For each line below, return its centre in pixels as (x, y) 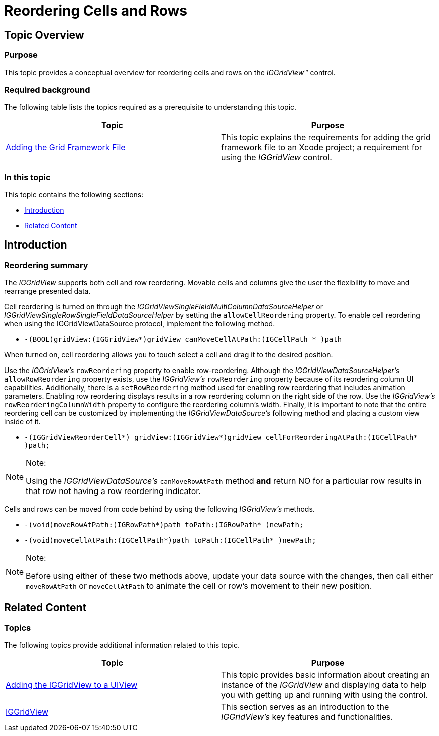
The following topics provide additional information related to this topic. (122, 645)
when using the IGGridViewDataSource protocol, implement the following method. (140, 324)
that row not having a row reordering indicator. (113, 491)
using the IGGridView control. (277, 157)
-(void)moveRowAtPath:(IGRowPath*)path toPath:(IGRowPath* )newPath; (164, 525)
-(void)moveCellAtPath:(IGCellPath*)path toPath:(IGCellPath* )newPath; (170, 540)
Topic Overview (44, 35)
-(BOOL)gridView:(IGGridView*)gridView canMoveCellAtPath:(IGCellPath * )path (183, 340)
